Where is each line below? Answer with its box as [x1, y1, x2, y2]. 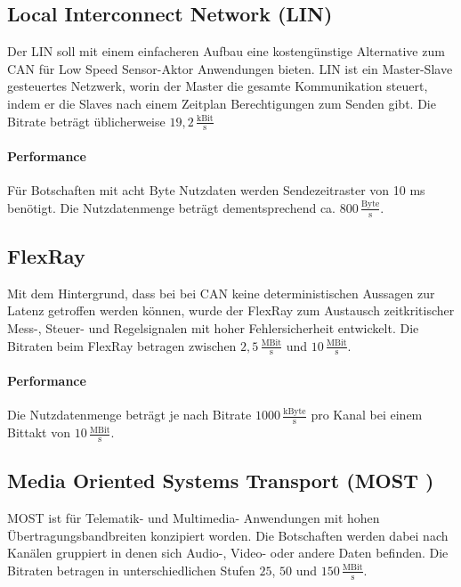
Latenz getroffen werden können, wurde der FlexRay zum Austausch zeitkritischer [7, 301, 455, 320]
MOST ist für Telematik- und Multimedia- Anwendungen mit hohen [7, 509, 380, 527]
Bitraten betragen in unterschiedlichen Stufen [7, 560, 255, 579]
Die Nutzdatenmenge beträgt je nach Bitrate [7, 405, 252, 424]
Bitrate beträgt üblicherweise [7, 111, 166, 130]
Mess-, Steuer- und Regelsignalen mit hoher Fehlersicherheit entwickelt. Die [7, 319, 419, 338]
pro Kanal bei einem [311, 405, 423, 424]
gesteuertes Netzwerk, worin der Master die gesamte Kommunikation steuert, [7, 77, 428, 95]
